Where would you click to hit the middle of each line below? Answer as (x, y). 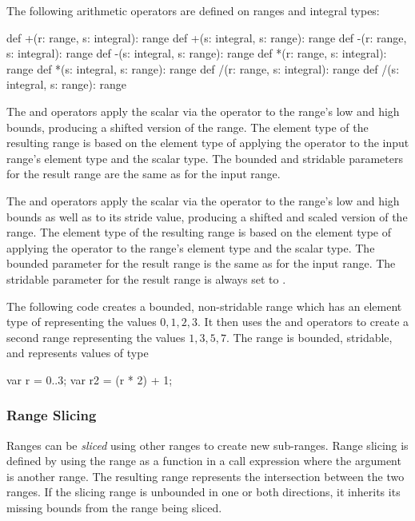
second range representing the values (96, 337)
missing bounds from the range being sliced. (114, 508)
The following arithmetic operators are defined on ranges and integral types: (193, 10)
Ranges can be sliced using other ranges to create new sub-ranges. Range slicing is (207, 445)
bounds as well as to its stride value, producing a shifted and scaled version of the (207, 216)
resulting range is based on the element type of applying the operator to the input (208, 143)
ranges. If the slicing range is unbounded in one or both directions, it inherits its (204, 492)
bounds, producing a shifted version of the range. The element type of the (188, 127)
